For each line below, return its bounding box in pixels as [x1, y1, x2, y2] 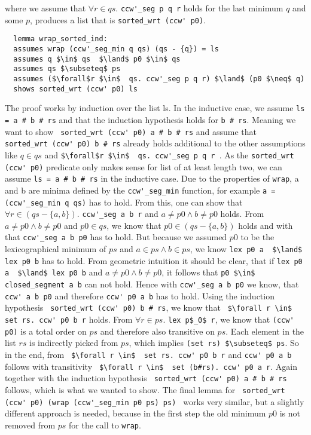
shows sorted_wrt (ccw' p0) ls [13, 84, 138, 93]
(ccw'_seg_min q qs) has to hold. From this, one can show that [5, 195, 243, 208]
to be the [240, 231, 275, 243]
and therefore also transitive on [100, 324, 215, 337]
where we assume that [5, 2, 86, 14]
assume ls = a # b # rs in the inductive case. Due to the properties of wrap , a [5, 172, 299, 185]
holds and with [238, 219, 293, 231]
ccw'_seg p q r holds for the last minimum [120, 2, 283, 14]
